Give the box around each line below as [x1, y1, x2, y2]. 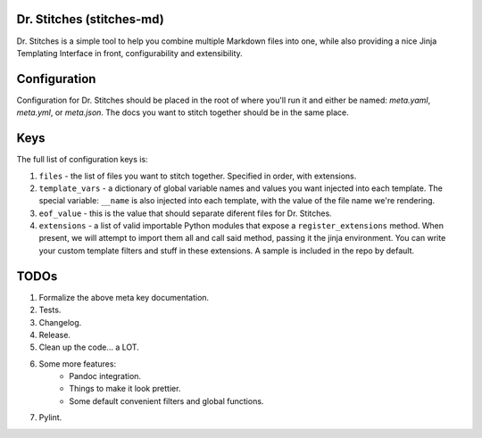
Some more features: [38, 358, 116, 369]
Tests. [38, 304, 62, 316]
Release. [38, 329, 71, 340]
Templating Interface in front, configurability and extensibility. [16, 47, 243, 58]
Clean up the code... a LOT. [38, 342, 140, 352]
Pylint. [38, 412, 62, 423]
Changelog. [38, 317, 82, 327]
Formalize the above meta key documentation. [38, 292, 210, 302]
